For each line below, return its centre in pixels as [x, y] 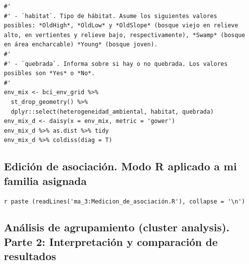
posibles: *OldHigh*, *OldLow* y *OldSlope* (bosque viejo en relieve [121, 26]
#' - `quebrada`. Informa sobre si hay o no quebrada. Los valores [116, 64]
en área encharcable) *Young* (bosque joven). [81, 45]
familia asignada [45, 180]
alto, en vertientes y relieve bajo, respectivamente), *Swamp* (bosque [124, 35]
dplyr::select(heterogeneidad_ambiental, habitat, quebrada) [112, 112]
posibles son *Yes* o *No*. [50, 73]
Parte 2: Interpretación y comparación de [111, 241]
